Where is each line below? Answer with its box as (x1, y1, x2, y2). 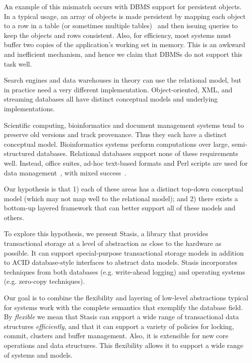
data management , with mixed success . (4, 167, 127, 177)
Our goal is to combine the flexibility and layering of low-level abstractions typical (4, 293, 249, 303)
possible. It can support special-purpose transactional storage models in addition (4, 247, 244, 258)
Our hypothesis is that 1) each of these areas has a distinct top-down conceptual (4, 184, 243, 194)
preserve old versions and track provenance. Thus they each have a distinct (4, 129, 227, 139)
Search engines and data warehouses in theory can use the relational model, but (4, 75, 241, 85)
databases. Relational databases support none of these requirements (36, 148, 238, 158)
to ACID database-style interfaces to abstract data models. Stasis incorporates (4, 257, 237, 267)
